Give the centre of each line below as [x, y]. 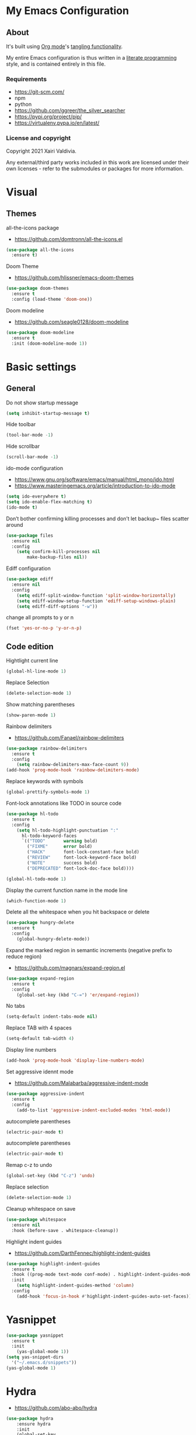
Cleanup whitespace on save [41, 1209]
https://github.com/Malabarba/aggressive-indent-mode [81, 1083]
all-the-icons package [33, 228]
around [15, 524]
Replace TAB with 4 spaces [39, 1028]
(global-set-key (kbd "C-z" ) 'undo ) [50, 1176]
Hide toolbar [21, 424]
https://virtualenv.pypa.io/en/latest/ [57, 123]
